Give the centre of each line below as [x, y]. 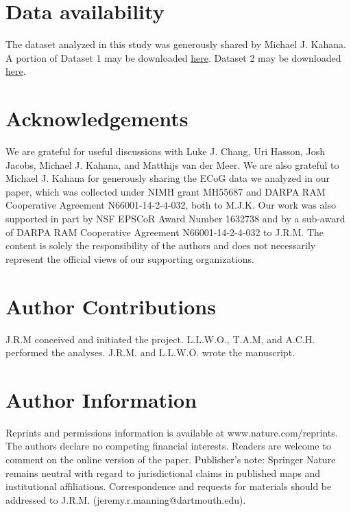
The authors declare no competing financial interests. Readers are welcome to [168, 446]
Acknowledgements [97, 118]
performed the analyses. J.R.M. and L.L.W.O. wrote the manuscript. [150, 352]
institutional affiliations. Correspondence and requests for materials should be [169, 486]
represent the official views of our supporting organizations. [130, 258]
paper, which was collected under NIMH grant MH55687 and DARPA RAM [166, 191]
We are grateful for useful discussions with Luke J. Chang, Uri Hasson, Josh [166, 151]
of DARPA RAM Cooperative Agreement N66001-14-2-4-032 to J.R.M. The [165, 232]
